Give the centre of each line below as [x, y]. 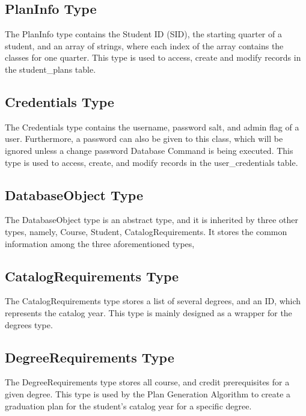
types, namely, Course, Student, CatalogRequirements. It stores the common [146, 231]
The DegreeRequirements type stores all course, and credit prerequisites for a [147, 382]
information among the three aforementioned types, [100, 243]
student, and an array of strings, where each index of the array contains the [144, 45]
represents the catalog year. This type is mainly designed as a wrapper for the [148, 312]
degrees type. [29, 324]
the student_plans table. [50, 69]
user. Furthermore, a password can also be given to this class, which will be [144, 139]
